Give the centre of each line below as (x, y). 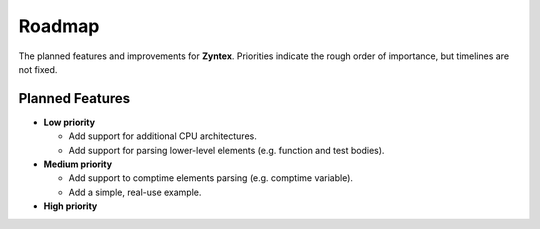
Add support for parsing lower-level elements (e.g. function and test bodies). (226, 150)
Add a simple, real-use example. (135, 192)
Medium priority (78, 164)
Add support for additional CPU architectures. (162, 136)
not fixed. (38, 69)
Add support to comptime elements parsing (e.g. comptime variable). (211, 178)
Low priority (69, 122)
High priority (70, 206)
